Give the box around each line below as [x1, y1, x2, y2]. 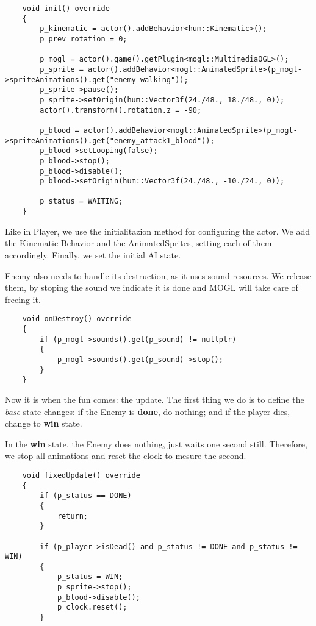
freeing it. [5, 293, 41, 305]
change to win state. [5, 417, 82, 430]
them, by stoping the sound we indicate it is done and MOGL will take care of [5, 281, 298, 294]
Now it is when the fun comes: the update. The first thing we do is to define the [5, 393, 304, 405]
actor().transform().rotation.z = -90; [40, 105, 202, 115]
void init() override [22, 4, 110, 13]
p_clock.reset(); [57, 603, 127, 612]
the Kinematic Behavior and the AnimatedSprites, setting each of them [5, 237, 272, 249]
